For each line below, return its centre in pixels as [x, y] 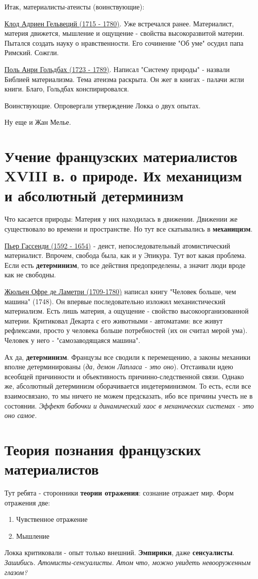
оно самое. [21, 415]
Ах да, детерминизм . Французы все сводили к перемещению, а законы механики [128, 357]
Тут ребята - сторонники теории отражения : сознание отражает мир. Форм [119, 493]
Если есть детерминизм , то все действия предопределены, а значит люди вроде [125, 265]
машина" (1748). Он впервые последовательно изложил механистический [115, 301]
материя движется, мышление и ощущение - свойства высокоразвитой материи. [125, 33]
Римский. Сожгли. [32, 52]
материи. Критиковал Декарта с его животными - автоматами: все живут [114, 320]
